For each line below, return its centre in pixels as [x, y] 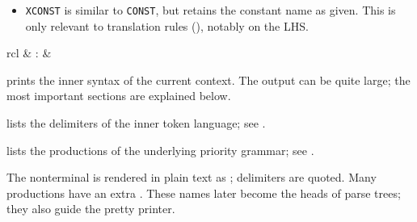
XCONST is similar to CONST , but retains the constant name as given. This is [211, 10]
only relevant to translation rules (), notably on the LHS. [167, 25]
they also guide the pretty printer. [91, 209]
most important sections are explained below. [119, 96]
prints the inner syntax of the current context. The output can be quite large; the [208, 80]
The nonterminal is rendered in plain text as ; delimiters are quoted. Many [192, 177]
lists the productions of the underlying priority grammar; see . [160, 150]
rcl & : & [29, 53]
